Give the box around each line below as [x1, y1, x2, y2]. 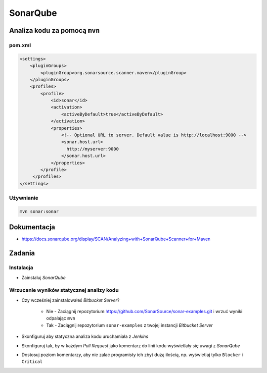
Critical [21, 359, 43, 365]
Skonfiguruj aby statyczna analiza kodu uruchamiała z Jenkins [21, 333, 148, 339]
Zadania [9, 249, 35, 258]
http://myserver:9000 [66, 146, 119, 152]
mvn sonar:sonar [19, 209, 59, 214]
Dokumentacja [9, 223, 55, 231]
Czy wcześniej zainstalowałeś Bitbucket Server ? [21, 297, 120, 303]
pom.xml [9, 42, 31, 49]
